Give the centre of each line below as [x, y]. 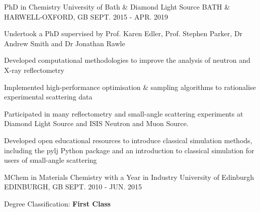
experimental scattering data [48, 97]
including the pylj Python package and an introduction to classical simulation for [129, 150]
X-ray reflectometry [34, 70]
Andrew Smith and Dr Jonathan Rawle [65, 43]
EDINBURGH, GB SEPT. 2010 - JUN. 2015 [73, 187]
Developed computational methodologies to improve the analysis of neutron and [127, 60]
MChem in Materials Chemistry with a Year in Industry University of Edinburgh [129, 177]
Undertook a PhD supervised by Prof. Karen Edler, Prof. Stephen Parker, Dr [123, 33]
